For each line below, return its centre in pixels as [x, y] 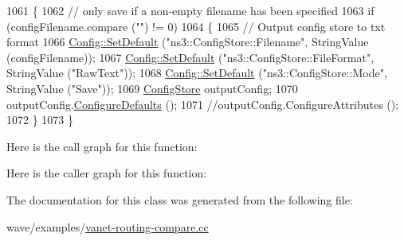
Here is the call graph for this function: [102, 146]
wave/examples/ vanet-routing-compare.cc [108, 226]
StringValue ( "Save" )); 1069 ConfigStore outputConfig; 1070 [152, 88]
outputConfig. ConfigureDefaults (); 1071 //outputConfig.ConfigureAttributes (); [203, 104]
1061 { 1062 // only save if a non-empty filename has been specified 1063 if [190, 10]
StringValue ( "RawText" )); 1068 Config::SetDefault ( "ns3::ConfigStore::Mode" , [197, 73]
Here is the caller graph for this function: [107, 173]
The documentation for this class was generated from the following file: [180, 199]
